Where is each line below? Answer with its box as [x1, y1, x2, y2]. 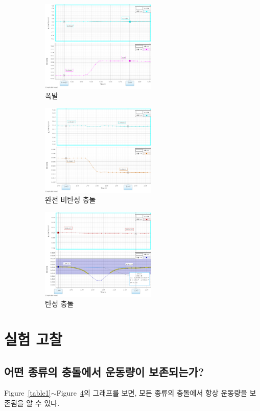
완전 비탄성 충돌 [45, 194, 96, 205]
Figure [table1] [4, 387, 51, 398]
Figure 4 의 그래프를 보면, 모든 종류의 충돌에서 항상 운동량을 [56, 387, 247, 398]
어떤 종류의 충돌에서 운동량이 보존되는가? [4, 363, 204, 379]
